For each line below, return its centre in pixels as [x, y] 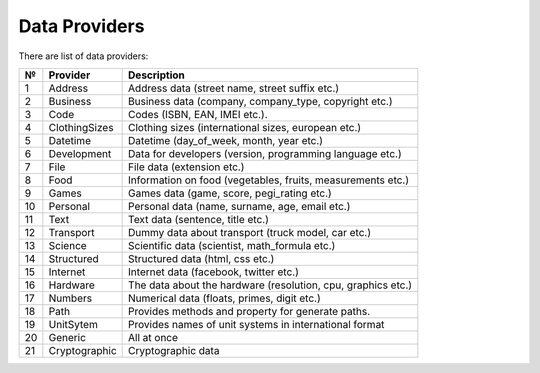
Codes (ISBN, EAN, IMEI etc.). [198, 114]
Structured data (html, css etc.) [201, 258]
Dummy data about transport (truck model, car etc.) [250, 232]
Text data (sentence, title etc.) [198, 219]
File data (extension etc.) [186, 167]
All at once [153, 337]
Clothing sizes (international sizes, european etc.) [245, 127]
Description [156, 75]
